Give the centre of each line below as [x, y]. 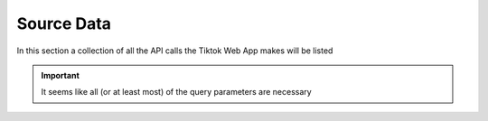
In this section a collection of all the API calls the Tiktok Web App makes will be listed [175, 51]
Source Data [64, 23]
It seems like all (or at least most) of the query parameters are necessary [176, 92]
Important [61, 75]
